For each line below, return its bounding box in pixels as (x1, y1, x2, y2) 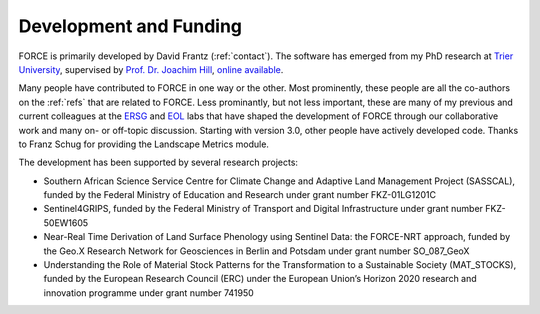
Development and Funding (18, 15, 242, 37)
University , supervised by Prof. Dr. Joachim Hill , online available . (18, 63, 284, 75)
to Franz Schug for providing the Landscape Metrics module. (18, 138, 270, 150)
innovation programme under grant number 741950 (43, 286, 254, 299)
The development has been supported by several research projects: (18, 156, 299, 169)
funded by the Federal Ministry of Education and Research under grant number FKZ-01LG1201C (43, 189, 437, 201)
